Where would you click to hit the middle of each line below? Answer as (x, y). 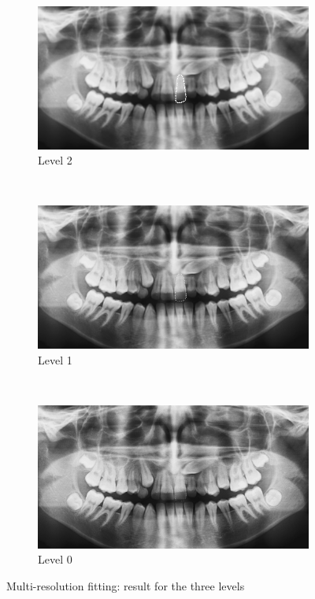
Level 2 (55, 160)
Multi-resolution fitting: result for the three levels (126, 585)
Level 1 (55, 359)
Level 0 (55, 559)
